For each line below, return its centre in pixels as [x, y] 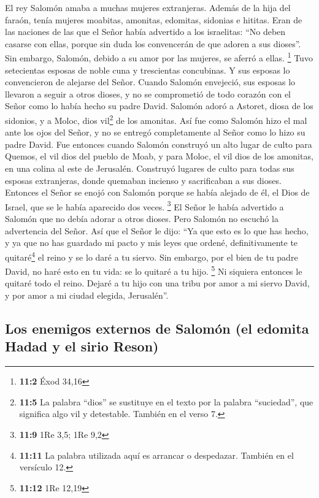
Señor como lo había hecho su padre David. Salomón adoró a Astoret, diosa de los [159, 106]
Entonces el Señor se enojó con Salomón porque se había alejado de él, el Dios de [157, 192]
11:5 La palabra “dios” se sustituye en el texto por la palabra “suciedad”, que [166, 401]
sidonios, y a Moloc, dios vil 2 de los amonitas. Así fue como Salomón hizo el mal [156, 119]
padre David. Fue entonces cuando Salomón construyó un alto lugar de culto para [159, 144]
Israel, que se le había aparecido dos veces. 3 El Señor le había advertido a [144, 205]
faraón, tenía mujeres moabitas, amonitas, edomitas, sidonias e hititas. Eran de [154, 19]
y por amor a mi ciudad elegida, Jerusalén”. [87, 295]
